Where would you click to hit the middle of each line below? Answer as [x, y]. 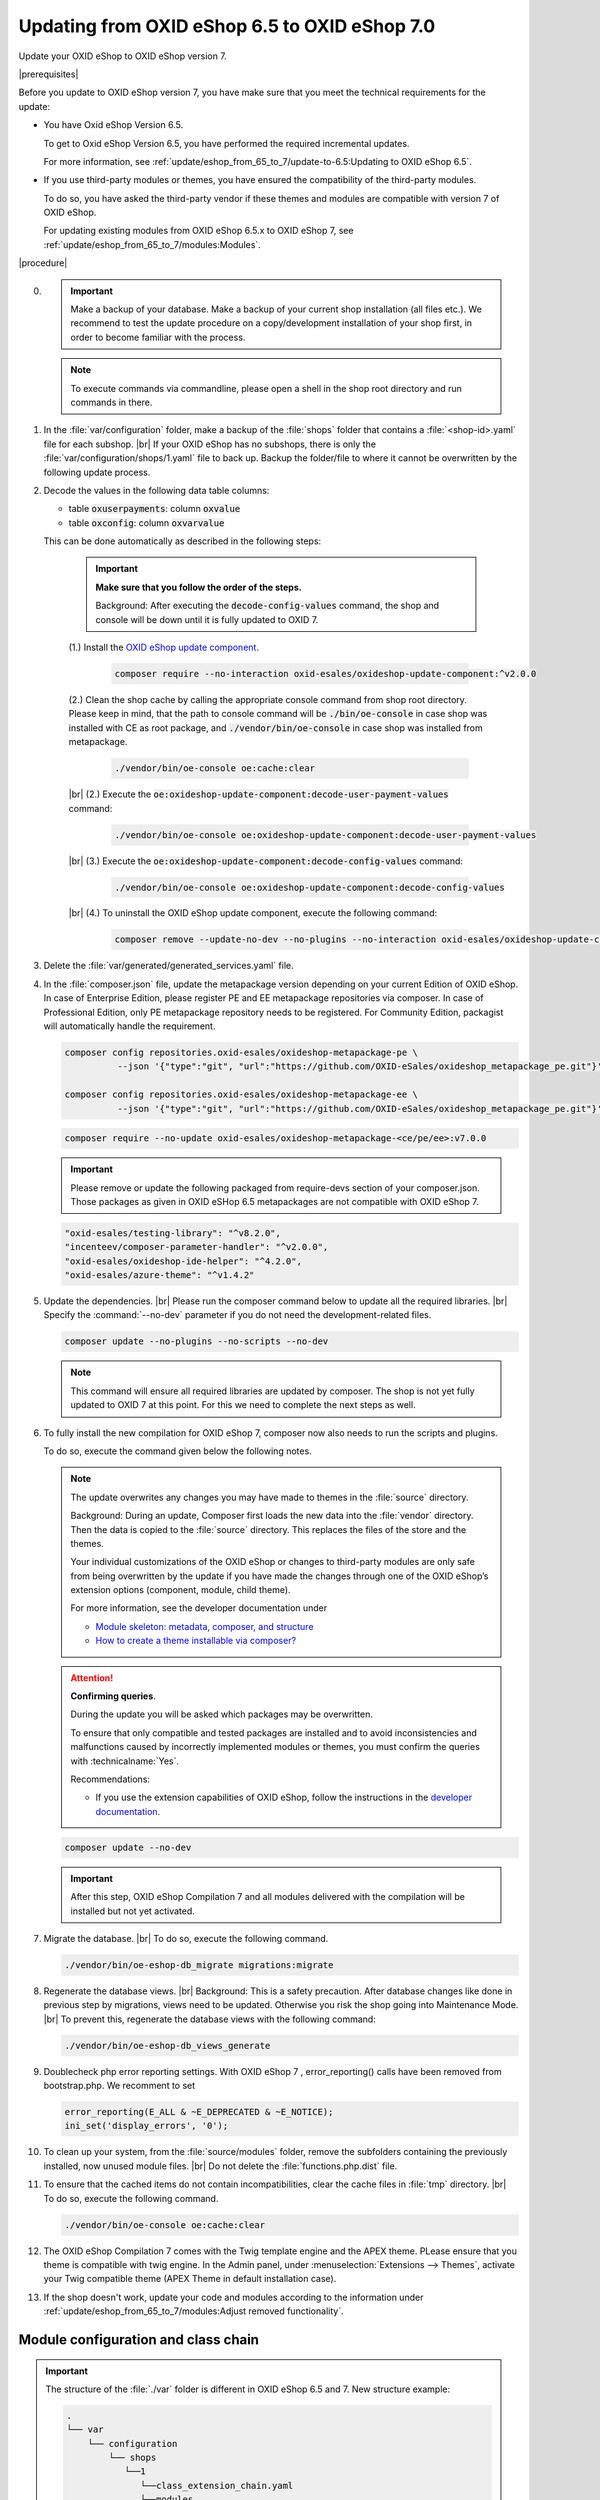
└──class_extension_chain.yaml [217, 2485]
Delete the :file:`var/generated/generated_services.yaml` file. [168, 966]
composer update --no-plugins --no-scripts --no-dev [196, 1341]
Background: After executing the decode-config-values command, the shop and [267, 606]
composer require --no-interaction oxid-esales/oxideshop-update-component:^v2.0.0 [325, 674]
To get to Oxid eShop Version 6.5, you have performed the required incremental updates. [226, 143]
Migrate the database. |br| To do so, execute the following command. [186, 1938]
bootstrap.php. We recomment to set [119, 2086]
